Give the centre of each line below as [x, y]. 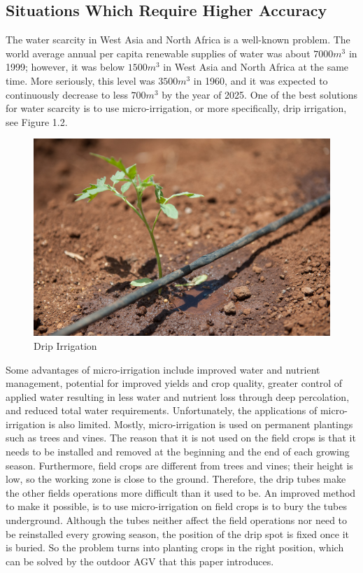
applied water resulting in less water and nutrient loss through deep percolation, [178, 396]
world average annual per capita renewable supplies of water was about [158, 53]
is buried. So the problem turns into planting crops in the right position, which [175, 547]
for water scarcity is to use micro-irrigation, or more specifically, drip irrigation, [176, 108]
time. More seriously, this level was [80, 80]
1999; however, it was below [65, 67]
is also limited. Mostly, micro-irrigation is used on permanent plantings [201, 424]
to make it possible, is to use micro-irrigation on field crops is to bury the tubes [176, 506]
